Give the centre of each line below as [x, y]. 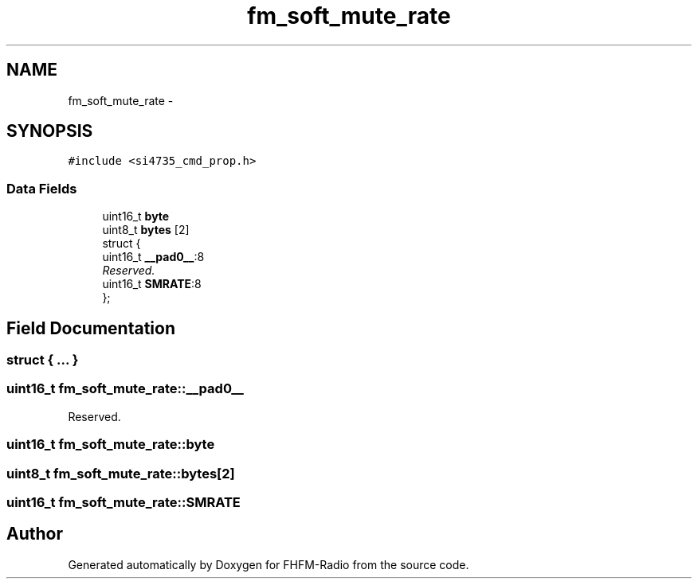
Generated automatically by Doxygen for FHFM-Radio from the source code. [269, 564]
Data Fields [42, 188]
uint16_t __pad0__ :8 [153, 257]
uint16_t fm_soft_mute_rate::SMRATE [124, 502]
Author [35, 534]
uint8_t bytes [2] [146, 230]
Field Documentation [91, 328]
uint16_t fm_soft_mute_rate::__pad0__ [125, 389]
